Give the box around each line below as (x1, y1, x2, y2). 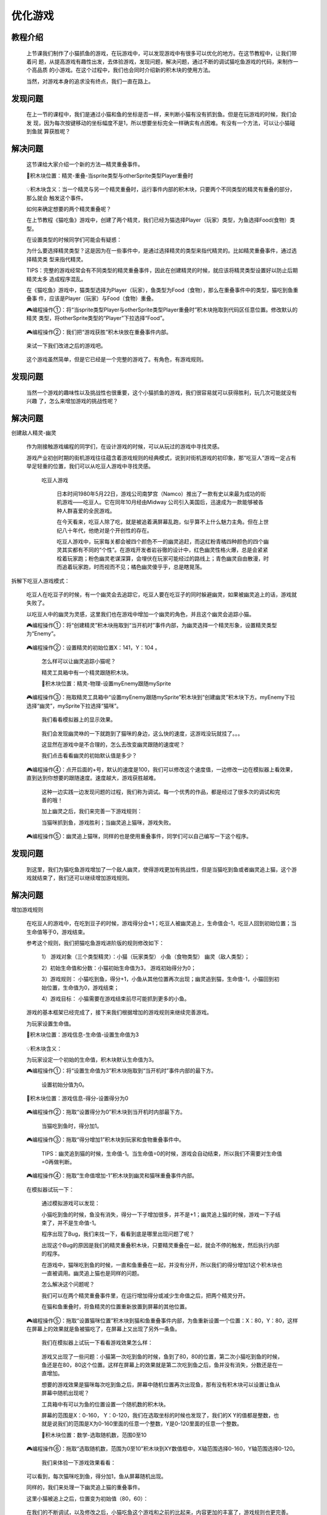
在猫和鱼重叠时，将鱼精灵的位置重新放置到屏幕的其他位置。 (41, 1303, 190, 1310)
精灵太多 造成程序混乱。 (26, 275, 87, 282)
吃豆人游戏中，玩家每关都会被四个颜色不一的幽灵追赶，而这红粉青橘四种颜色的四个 (56, 538, 263, 545)
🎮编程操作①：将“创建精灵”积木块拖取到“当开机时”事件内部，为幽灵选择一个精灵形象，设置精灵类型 (26, 622, 277, 629)
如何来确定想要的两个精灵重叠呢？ (26, 205, 111, 212)
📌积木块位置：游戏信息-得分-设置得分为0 (26, 1094, 128, 1102)
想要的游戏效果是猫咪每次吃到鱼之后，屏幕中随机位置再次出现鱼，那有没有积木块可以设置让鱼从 (41, 1380, 280, 1388)
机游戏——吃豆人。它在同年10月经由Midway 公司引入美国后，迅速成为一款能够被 (56, 499, 259, 506)
